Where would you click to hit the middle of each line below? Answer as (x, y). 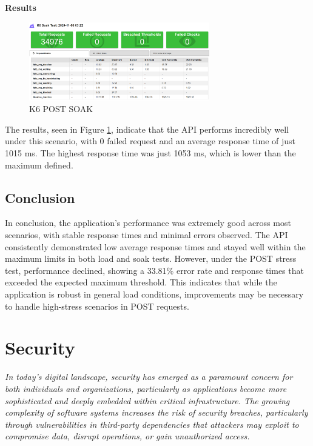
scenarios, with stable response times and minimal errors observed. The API (146, 235)
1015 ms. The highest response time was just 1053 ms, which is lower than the (150, 153)
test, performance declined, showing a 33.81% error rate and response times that (154, 270)
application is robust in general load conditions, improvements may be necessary (154, 294)
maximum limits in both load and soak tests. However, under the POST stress (151, 258)
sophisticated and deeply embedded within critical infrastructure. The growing (147, 400)
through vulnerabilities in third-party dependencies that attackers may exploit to (152, 424)
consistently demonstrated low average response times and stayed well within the (155, 246)
